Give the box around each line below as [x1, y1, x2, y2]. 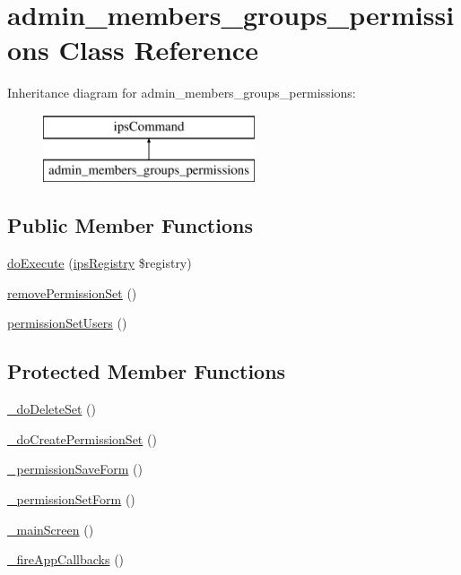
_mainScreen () [7, 519, 94, 538]
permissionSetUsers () [7, 313, 127, 332]
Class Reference [58, 31, 258, 68]
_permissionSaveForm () [7, 459, 143, 478]
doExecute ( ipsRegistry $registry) [7, 253, 192, 272]
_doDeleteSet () [7, 399, 96, 418]
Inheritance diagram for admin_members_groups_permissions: [7, 83, 356, 102]
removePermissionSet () [7, 283, 137, 302]
